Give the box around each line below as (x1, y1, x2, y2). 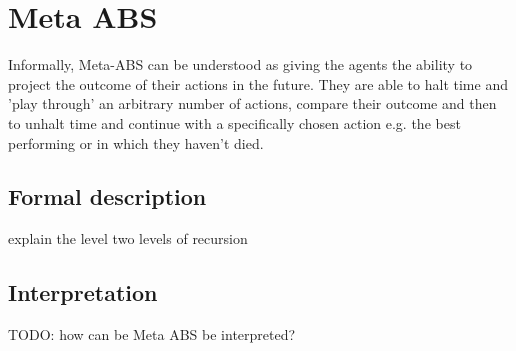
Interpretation (8, 277, 158, 308)
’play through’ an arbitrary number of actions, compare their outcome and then (8, 93, 497, 114)
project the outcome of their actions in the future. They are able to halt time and (8, 73, 508, 94)
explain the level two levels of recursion (8, 228, 248, 249)
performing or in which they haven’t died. (8, 132, 264, 153)
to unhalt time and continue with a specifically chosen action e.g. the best (8, 112, 461, 133)
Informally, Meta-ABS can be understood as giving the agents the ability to (8, 54, 473, 75)
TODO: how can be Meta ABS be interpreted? (8, 324, 296, 345)
